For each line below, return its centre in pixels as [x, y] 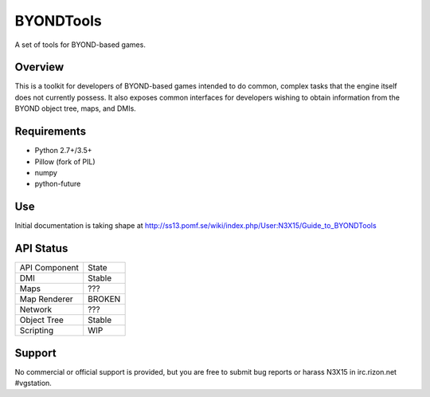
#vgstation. [33, 383]
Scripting [37, 331]
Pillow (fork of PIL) [65, 161]
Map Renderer [46, 299]
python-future [58, 184]
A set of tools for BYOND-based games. [80, 45]
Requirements [51, 132]
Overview [39, 67]
